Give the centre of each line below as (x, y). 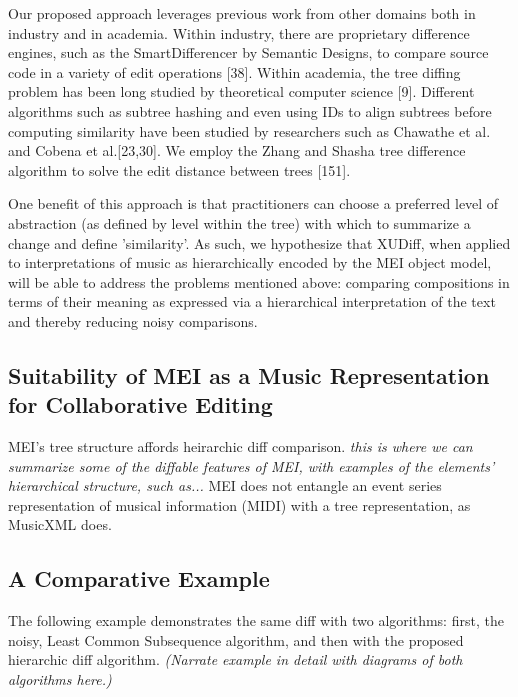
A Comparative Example (139, 578)
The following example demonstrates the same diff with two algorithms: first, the (256, 620)
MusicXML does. (60, 524)
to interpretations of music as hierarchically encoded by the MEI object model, (250, 262)
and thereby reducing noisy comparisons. (133, 320)
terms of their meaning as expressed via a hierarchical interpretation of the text (252, 301)
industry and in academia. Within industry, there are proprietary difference (239, 32)
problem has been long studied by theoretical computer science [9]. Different (241, 91)
